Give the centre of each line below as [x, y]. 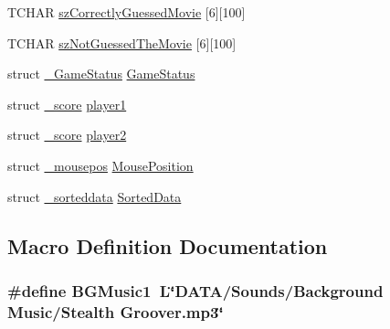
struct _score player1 [67, 104]
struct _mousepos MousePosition [100, 165]
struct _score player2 [67, 135]
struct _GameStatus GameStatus [101, 74]
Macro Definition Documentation [168, 245]
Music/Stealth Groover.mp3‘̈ [116, 311]
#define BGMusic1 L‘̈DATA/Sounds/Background [195, 290]
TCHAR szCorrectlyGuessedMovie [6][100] [126, 12]
